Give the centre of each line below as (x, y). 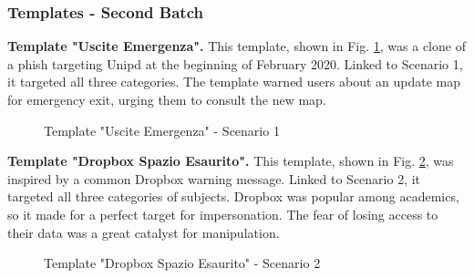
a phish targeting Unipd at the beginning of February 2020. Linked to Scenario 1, (235, 63)
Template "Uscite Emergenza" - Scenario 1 (162, 130)
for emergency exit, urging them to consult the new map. (167, 99)
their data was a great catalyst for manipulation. (144, 232)
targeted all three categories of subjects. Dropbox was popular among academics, (233, 196)
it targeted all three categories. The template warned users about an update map (234, 82)
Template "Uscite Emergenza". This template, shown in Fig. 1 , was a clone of (237, 46)
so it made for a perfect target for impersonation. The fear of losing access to (223, 214)
